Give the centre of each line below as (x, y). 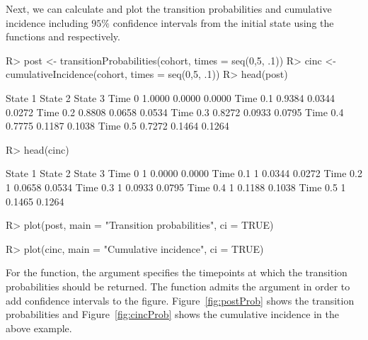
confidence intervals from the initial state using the (223, 22)
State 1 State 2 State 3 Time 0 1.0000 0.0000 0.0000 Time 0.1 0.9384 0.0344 (171, 97)
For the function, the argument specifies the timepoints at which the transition (177, 272)
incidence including (47, 22)
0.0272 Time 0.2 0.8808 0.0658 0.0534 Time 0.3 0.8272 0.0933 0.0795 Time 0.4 (175, 112)
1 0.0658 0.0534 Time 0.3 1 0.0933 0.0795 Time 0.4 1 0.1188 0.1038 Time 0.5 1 (176, 187)
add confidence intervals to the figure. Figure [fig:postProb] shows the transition (180, 300)
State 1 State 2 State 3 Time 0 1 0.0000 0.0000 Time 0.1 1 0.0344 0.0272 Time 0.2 (184, 173)
